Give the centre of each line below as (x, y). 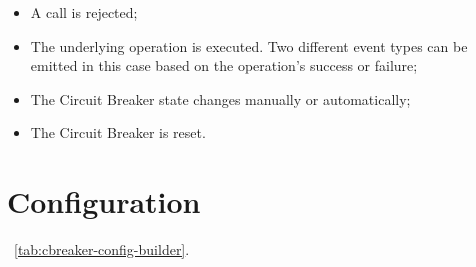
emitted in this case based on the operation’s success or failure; (224, 65)
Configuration (104, 201)
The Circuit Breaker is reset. (118, 132)
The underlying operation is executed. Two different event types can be (249, 45)
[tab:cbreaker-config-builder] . (102, 249)
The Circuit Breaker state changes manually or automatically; (220, 98)
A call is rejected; (84, 12)
